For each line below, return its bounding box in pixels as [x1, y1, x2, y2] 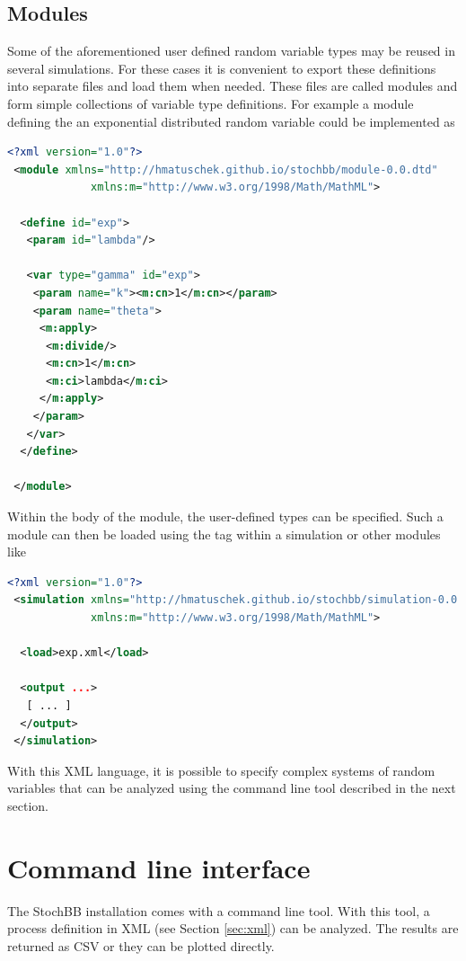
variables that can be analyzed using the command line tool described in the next [7, 779, 456, 797]
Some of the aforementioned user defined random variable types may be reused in [7, 41, 455, 60]
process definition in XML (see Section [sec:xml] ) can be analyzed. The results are [7, 919, 459, 938]
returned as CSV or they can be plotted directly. [7, 936, 275, 955]
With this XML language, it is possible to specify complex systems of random [7, 761, 435, 779]
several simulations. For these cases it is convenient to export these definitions [7, 58, 436, 77]
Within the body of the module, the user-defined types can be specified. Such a [7, 507, 444, 526]
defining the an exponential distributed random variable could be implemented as [7, 111, 455, 130]
